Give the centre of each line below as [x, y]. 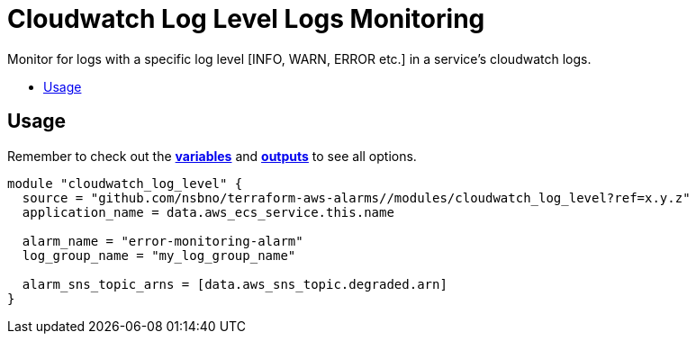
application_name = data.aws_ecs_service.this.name [208, 212]
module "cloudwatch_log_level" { [125, 183]
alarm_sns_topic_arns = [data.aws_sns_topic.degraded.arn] [235, 284]
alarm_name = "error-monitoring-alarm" [163, 241]
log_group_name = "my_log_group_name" [159, 255]
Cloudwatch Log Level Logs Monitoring [246, 19]
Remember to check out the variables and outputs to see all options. [212, 156]
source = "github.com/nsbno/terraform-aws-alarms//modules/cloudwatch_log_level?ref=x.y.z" [356, 197]
